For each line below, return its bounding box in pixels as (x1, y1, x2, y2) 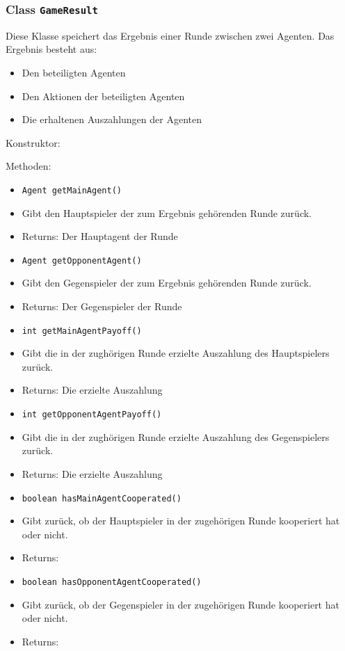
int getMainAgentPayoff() (22, 325, 142, 336)
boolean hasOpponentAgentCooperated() (22, 577, 202, 587)
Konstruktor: (6, 135, 61, 150)
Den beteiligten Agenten (22, 65, 126, 79)
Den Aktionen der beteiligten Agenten (22, 88, 185, 103)
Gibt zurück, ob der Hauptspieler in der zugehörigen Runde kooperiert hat (22, 513, 340, 528)
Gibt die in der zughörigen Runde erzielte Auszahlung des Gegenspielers (22, 429, 330, 444)
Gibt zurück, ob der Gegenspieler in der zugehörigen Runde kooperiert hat (22, 597, 339, 611)
